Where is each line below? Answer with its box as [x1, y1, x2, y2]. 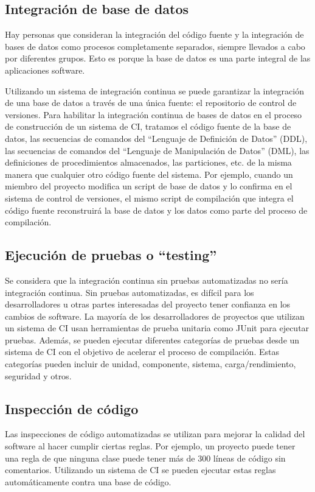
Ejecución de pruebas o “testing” [5, 245, 217, 264]
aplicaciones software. [5, 63, 85, 76]
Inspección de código [5, 399, 139, 418]
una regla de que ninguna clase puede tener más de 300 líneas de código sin [5, 451, 286, 464]
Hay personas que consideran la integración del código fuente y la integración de [5, 28, 304, 41]
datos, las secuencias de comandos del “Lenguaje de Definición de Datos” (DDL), [5, 132, 308, 144]
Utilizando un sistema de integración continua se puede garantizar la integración [5, 84, 304, 97]
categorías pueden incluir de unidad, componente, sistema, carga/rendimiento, [5, 357, 296, 370]
